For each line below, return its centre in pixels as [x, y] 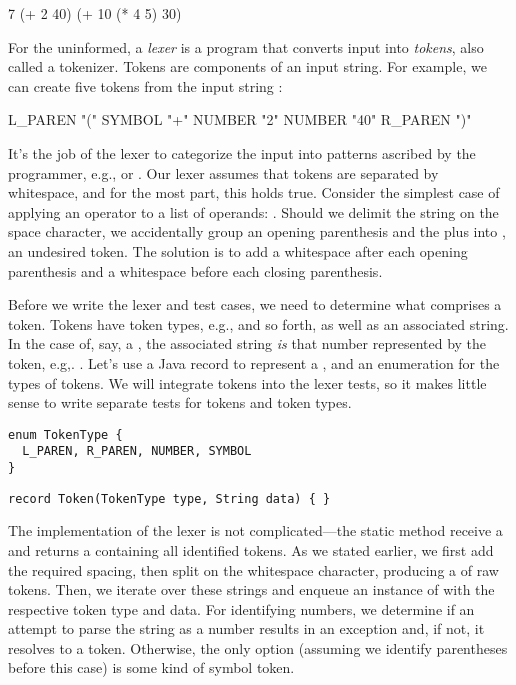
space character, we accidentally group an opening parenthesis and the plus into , [257, 231]
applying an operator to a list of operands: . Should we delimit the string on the [253, 211]
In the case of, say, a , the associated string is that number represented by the [247, 343]
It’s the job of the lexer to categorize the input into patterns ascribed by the [242, 152]
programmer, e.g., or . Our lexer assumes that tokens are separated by [223, 172]
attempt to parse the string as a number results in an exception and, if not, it [246, 628]
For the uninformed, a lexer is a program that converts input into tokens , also [246, 46]
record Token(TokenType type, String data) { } [169, 498]
